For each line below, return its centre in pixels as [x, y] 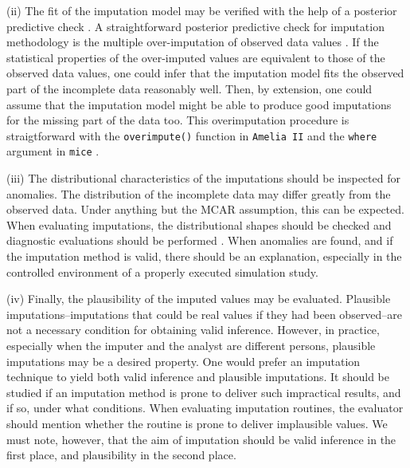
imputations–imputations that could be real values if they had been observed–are [205, 314]
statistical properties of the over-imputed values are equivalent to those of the [196, 57]
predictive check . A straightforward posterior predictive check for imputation [195, 26]
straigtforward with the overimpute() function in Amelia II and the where [192, 135]
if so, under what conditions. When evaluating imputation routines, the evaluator [205, 408]
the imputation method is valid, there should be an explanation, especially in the [204, 256]
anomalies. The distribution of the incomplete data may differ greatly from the [199, 193]
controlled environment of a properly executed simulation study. [162, 271]
